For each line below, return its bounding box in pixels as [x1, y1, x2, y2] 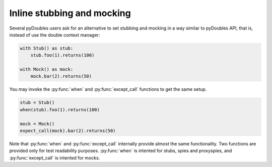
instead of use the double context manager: [9, 32, 100, 38]
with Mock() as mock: [20, 67, 74, 72]
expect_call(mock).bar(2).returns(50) [20, 128, 116, 134]
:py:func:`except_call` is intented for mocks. [9, 154, 100, 160]
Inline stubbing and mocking [9, 8, 131, 19]
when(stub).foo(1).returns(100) [20, 107, 100, 112]
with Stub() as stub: [20, 45, 74, 51]
